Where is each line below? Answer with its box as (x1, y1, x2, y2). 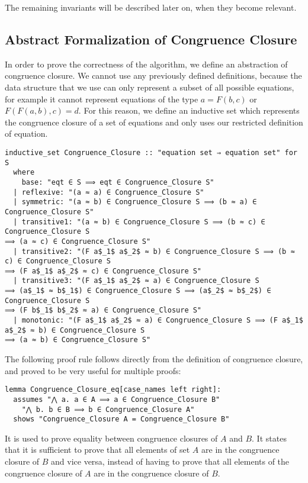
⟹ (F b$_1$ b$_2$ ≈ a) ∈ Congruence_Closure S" (5, 306, 202, 315)
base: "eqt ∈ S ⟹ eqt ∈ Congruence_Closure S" (21, 178, 214, 186)
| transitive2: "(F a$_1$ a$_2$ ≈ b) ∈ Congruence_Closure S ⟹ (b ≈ (13, 247, 295, 256)
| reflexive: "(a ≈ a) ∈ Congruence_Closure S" (13, 188, 204, 197)
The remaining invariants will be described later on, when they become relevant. (5, 1, 297, 13)
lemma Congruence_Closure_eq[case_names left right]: (5, 385, 222, 394)
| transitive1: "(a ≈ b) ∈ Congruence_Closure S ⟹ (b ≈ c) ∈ (13, 217, 265, 226)
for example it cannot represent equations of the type (5, 92, 198, 105)
